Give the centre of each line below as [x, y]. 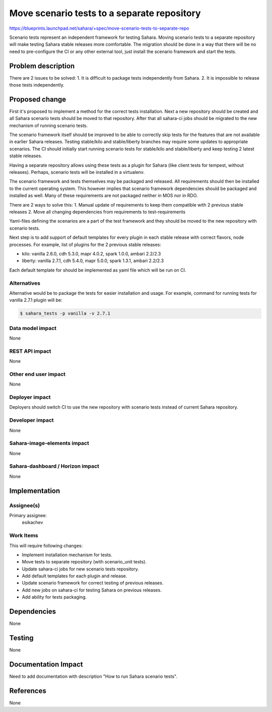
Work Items [24, 536]
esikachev [32, 523]
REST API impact [30, 351]
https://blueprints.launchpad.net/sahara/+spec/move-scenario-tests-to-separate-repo [99, 28]
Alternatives [25, 283]
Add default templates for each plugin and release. [75, 576]
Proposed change [38, 99]
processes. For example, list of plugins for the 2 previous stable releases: [85, 244]
